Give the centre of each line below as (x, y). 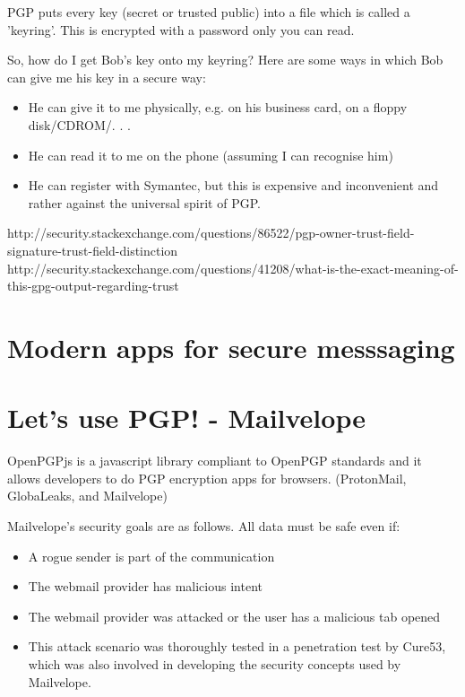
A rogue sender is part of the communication (151, 556)
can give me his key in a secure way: (107, 77)
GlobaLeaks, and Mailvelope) (87, 496)
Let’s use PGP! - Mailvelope (186, 418)
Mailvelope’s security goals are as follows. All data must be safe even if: (204, 526)
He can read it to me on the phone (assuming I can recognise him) (211, 155)
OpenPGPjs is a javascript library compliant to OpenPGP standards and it (215, 461)
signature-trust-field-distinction (93, 250)
